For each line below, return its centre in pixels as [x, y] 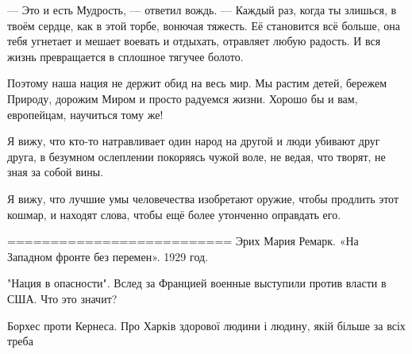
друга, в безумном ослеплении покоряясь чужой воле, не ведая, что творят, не [196, 156]
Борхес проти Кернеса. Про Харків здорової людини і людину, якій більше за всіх [206, 325]
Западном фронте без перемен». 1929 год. [108, 256]
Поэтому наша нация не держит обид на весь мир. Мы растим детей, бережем [197, 83]
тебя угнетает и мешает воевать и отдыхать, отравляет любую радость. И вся [194, 41]
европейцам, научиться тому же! [85, 114]
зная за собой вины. [56, 172]
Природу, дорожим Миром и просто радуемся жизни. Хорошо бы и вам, [183, 98]
